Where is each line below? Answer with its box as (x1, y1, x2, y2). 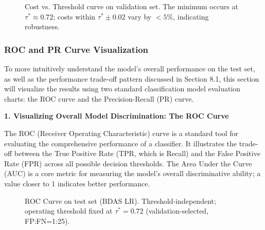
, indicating (173, 11, 209, 22)
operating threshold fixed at (25, 205, 113, 216)
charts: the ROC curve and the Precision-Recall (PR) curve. (4, 93, 194, 104)
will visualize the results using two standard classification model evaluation (4, 83, 241, 94)
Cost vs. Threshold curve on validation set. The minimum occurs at (25, 1, 239, 11)
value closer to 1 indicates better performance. (4, 178, 150, 188)
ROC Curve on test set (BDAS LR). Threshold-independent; (25, 195, 216, 206)
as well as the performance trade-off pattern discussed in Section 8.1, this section (4, 73, 259, 84)
